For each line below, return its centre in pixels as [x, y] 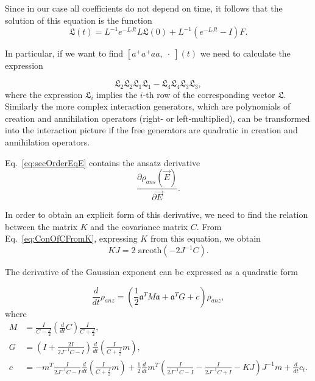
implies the [117, 94]
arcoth [150, 251]
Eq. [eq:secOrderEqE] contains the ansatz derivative [103, 162]
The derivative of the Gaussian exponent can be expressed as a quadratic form [151, 272]
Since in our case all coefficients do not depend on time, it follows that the [144, 8]
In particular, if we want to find [64, 53]
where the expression [44, 94]
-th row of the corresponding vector [209, 94]
